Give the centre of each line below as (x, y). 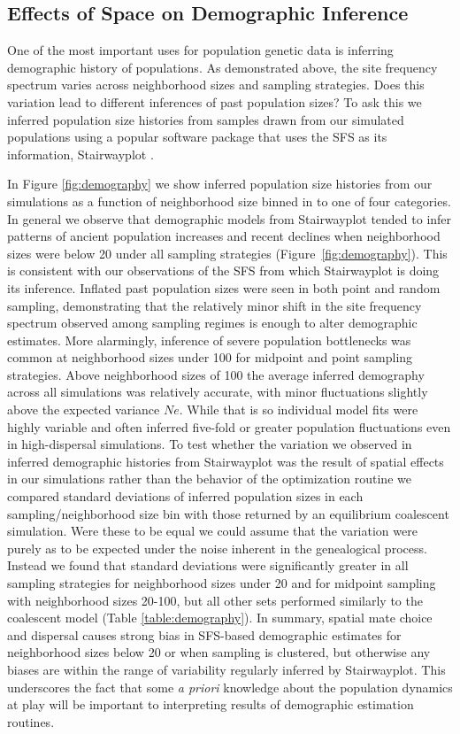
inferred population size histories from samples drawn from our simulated (206, 119)
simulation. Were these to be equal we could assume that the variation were (212, 531)
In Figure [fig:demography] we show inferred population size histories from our (220, 184)
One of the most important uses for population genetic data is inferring (200, 50)
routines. (31, 721)
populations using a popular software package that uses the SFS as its (197, 137)
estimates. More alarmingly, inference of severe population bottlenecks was (209, 340)
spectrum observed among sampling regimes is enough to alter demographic (212, 323)
